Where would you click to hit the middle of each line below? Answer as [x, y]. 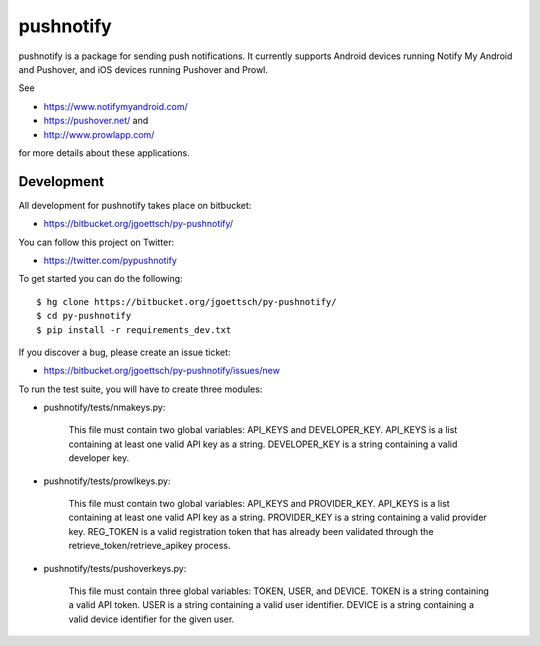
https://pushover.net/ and [96, 121]
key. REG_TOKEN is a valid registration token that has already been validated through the [251, 531]
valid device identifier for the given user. [151, 619]
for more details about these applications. [104, 152]
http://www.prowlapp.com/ [99, 134]
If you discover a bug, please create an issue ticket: [124, 352]
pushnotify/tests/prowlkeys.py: [107, 481]
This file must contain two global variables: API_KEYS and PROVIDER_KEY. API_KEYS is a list [259, 504]
